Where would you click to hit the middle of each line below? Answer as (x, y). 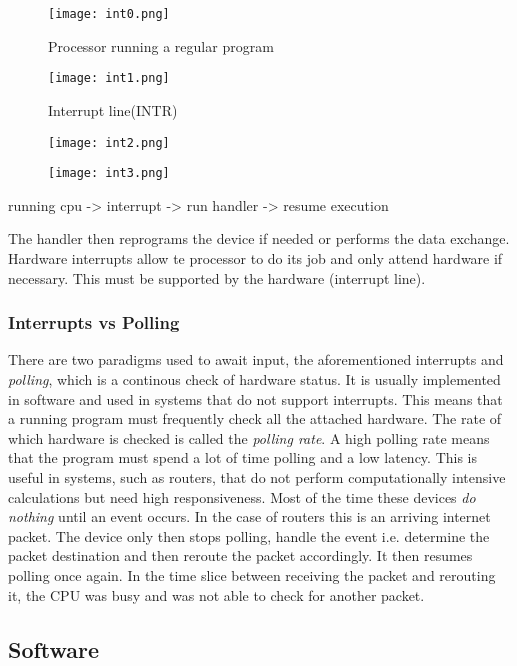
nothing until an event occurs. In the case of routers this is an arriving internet (249, 516)
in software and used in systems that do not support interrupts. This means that (255, 398)
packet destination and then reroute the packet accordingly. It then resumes (240, 555)
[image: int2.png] (109, 142)
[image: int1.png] (109, 78)
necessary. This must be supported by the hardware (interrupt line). (217, 277)
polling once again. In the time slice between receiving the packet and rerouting (252, 574)
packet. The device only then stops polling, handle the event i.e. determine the (249, 535)
